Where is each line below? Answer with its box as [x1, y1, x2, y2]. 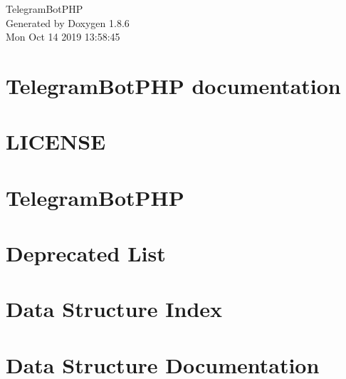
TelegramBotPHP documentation [6, 71, 341, 100]
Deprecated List [6, 239, 166, 268]
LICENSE [6, 127, 106, 156]
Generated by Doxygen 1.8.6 [6, 15, 130, 30]
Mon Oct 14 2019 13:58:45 [6, 29, 120, 44]
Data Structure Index [6, 294, 223, 323]
